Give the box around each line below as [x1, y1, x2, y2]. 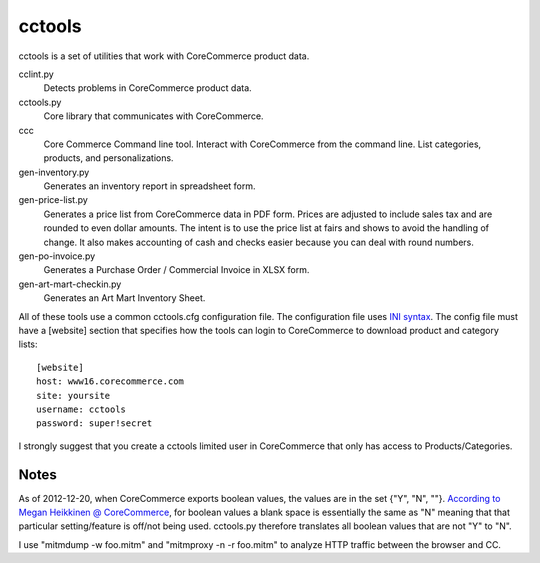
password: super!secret [36, 418, 153, 429]
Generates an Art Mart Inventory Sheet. [43, 292, 206, 304]
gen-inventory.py [18, 166, 90, 178]
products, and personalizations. [43, 152, 174, 164]
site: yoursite [36, 390, 111, 401]
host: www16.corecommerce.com [36, 376, 185, 387]
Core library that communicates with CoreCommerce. [43, 110, 264, 122]
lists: [18, 338, 39, 350]
